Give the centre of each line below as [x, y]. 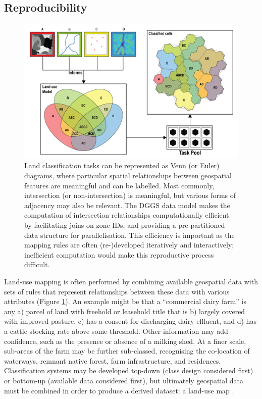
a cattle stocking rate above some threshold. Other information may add [116, 331]
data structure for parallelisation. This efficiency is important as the [129, 235]
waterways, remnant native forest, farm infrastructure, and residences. [113, 360]
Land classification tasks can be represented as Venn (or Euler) [122, 165]
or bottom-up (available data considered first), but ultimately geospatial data [124, 380]
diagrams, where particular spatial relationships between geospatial [128, 176]
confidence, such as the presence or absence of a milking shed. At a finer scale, [125, 341]
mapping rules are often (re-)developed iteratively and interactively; [129, 245]
